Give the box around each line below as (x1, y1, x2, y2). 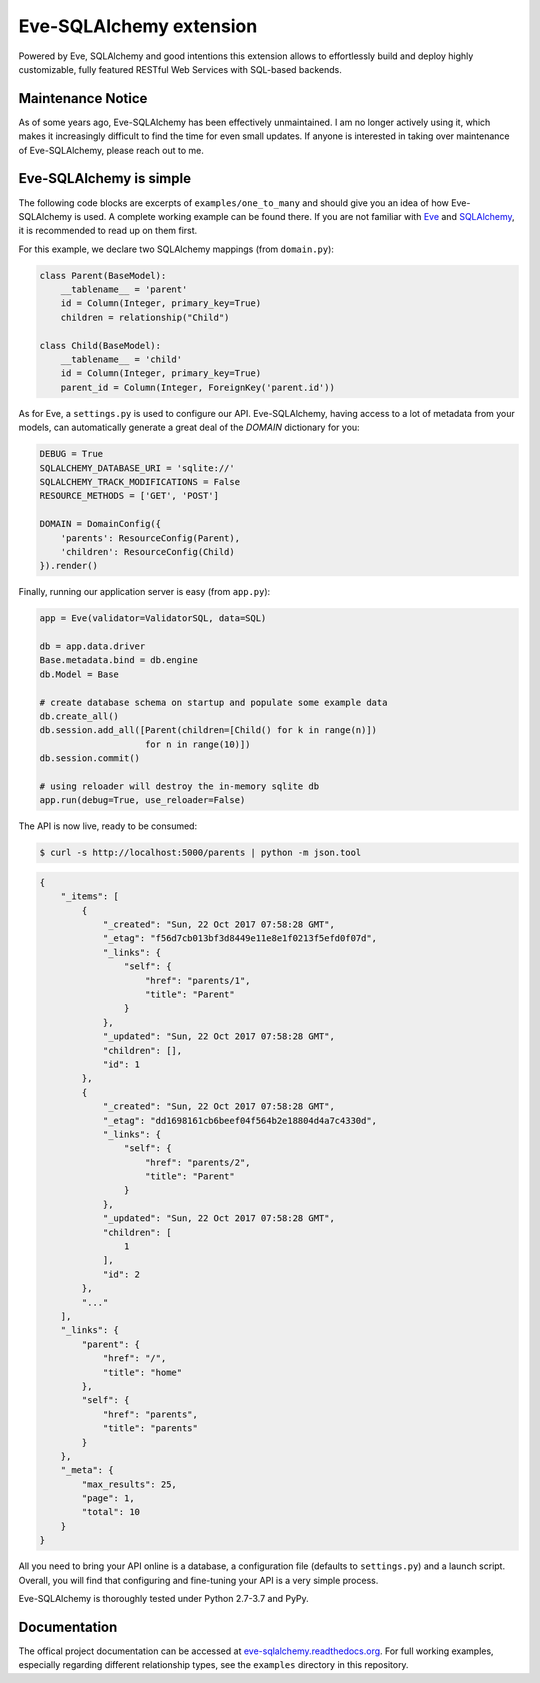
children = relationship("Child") (60, 311, 230, 323)
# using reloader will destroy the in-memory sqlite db (39, 780, 320, 792)
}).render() (39, 560, 99, 572)
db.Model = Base (39, 668, 120, 680)
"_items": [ (60, 891, 120, 902)
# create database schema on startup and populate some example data (39, 696, 388, 708)
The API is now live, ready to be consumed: (18, 820, 198, 832)
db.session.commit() (39, 753, 140, 764)
